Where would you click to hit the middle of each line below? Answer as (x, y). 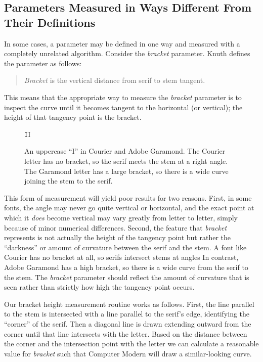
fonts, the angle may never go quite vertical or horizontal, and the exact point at (129, 208)
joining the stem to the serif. (69, 181)
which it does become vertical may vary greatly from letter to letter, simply (121, 217)
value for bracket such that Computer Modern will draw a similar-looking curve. (128, 353)
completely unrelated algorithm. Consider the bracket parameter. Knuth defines (127, 53)
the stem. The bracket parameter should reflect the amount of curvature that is (127, 277)
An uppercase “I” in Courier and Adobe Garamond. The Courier (125, 151)
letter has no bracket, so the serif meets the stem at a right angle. (126, 161)
